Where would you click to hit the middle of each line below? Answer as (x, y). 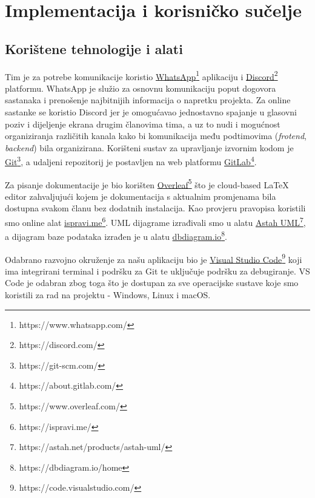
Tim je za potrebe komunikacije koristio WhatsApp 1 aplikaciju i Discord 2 (141, 75)
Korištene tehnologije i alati (94, 48)
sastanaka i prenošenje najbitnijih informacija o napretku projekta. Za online (148, 100)
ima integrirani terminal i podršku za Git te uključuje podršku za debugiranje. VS (157, 271)
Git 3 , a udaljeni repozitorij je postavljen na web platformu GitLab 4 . (131, 161)
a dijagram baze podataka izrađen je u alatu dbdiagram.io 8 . (116, 235)
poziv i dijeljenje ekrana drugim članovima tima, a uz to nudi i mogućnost (143, 124)
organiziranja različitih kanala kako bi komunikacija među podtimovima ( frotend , (156, 136)
